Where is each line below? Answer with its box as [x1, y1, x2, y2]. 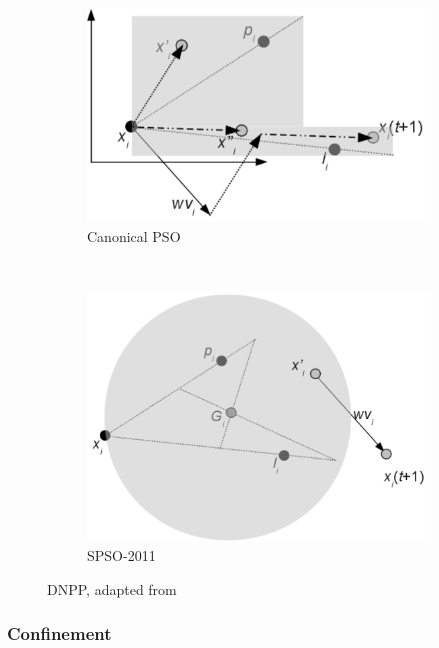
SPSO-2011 [87, 544, 156, 565]
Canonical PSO [87, 225, 181, 246]
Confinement [7, 621, 112, 646]
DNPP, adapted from [47, 578, 177, 599]
